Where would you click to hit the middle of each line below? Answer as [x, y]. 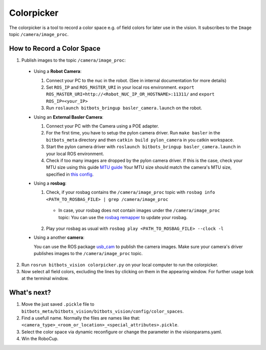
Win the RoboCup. [40, 339]
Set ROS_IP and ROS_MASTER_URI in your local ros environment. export [120, 87]
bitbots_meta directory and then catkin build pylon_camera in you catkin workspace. [140, 140]
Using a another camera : [59, 238]
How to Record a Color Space [55, 48]
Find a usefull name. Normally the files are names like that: [81, 318]
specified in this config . [70, 174]
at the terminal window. [45, 279]
